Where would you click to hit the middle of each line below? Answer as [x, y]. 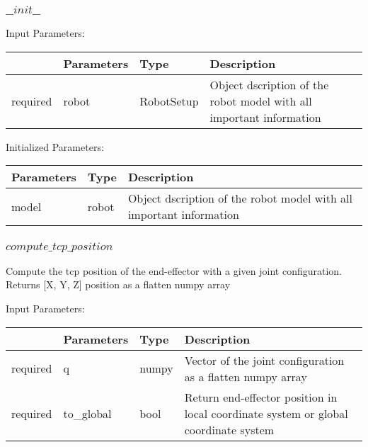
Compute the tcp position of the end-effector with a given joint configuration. [174, 270]
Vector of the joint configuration [264, 360]
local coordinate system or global [266, 413]
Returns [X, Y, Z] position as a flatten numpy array [118, 284]
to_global [87, 413]
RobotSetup [169, 101]
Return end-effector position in [261, 397]
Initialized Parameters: [55, 146]
